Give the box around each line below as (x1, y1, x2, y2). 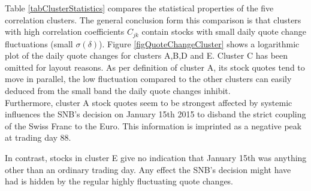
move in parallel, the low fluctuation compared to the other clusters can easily (5, 72, 292, 85)
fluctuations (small (5, 37, 73, 50)
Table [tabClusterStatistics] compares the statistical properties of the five (5, 2, 274, 14)
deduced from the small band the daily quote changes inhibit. (5, 84, 231, 97)
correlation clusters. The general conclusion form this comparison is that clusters (5, 13, 301, 26)
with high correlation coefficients (5, 25, 125, 38)
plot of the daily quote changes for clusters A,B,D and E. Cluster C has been (5, 49, 288, 62)
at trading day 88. (5, 131, 71, 144)
